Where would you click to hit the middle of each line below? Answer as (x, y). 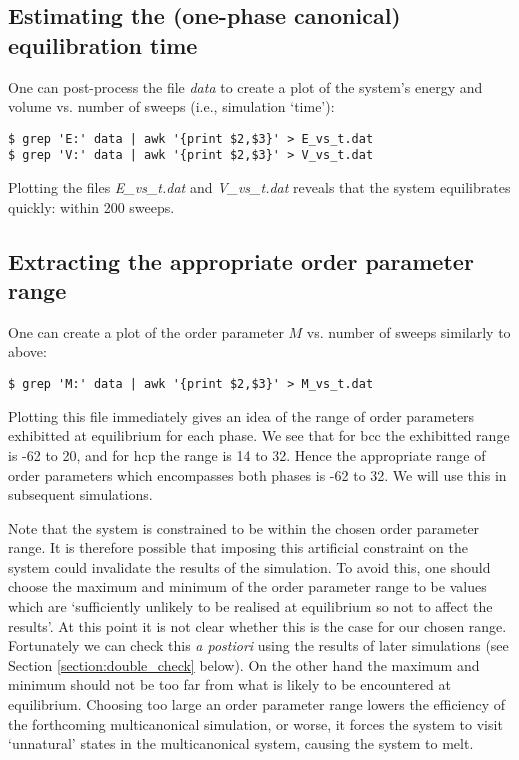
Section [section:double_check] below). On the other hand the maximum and (244, 664)
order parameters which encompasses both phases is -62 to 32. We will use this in (257, 474)
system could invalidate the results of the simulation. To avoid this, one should (249, 566)
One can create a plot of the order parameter (146, 331)
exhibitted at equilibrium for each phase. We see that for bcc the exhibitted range (259, 435)
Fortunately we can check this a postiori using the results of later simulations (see (258, 645)
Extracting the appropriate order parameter (241, 260)
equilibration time (103, 44)
